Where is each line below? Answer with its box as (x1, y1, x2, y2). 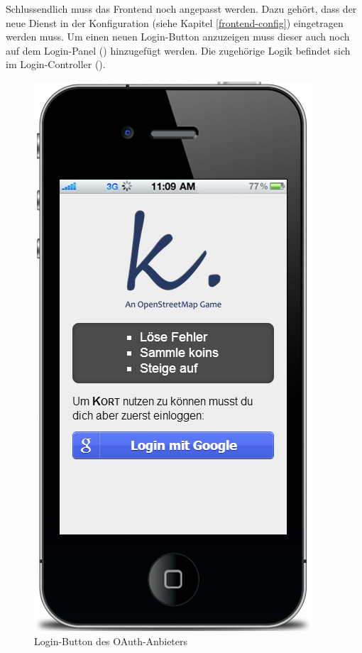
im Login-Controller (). (6, 57, 106, 72)
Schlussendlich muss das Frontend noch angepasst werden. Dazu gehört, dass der (6, 1, 357, 16)
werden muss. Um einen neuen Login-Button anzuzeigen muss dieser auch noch (6, 29, 350, 44)
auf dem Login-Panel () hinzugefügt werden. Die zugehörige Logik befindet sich (6, 43, 351, 57)
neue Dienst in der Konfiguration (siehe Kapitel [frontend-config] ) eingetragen (6, 15, 344, 30)
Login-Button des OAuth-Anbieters (34, 633, 188, 648)
